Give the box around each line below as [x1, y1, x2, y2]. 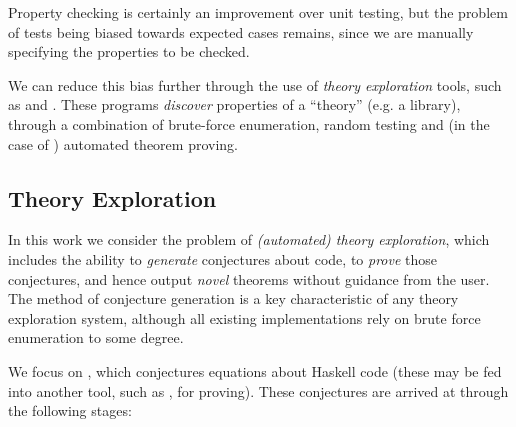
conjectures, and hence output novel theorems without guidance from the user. [8, 268, 490, 289]
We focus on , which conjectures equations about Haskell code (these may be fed [8, 360, 502, 381]
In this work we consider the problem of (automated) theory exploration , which [8, 229, 490, 250]
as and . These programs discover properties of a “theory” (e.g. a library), [8, 94, 461, 115]
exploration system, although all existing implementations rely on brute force [8, 307, 481, 328]
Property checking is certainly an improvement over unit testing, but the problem [8, 2, 508, 22]
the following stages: [8, 400, 132, 421]
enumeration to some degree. [8, 327, 184, 348]
